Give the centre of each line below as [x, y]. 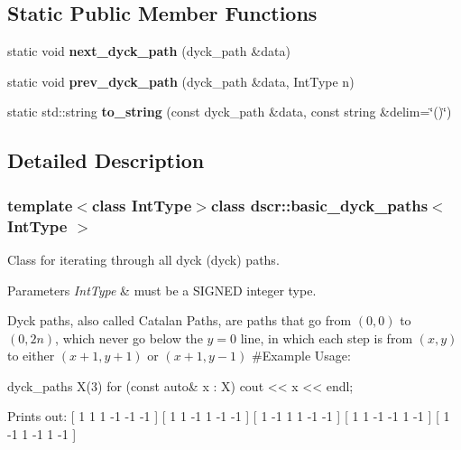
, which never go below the [129, 337]
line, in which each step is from [327, 337]
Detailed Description [106, 160]
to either [31, 356]
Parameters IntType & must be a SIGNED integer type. [162, 290]
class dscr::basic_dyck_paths [319, 205]
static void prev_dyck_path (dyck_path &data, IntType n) [181, 81]
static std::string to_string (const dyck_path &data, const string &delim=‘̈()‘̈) [230, 112]
